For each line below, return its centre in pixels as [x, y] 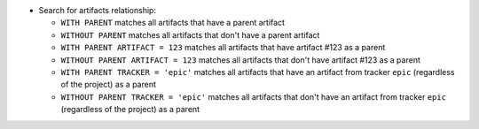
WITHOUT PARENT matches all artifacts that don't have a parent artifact [190, 34]
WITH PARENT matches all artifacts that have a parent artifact [173, 23]
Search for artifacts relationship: [98, 10]
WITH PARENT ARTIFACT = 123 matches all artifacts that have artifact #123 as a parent [223, 48]
